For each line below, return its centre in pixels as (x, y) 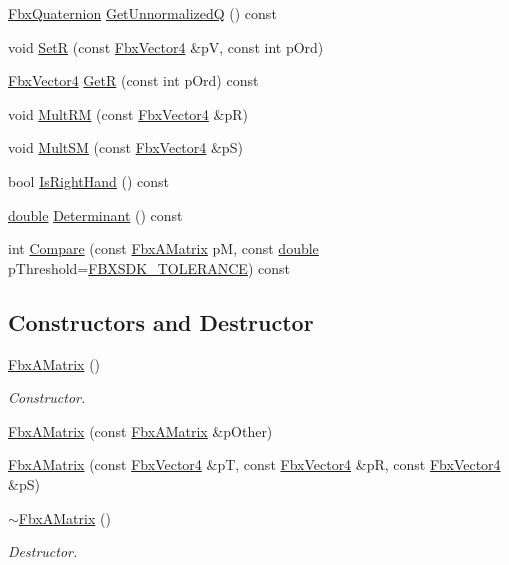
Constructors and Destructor (161, 321)
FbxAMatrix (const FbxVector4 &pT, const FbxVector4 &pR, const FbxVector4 (254, 464)
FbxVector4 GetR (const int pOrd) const (133, 80)
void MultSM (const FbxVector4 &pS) (125, 147)
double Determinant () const (95, 214)
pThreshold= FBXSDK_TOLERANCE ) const (149, 267)
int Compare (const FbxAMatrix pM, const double (163, 248)
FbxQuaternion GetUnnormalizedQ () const (142, 13)
